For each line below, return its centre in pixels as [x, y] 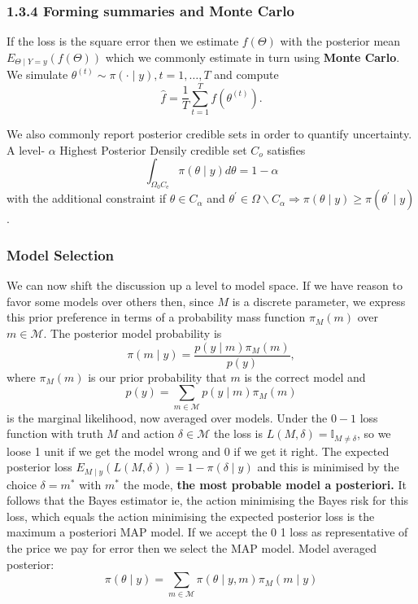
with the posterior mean [340, 41]
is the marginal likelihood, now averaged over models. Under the [167, 417]
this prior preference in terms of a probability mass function [156, 317]
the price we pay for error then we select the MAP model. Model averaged [192, 548]
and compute [246, 74]
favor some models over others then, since [110, 301]
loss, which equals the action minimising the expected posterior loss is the [191, 516]
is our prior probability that [157, 376]
